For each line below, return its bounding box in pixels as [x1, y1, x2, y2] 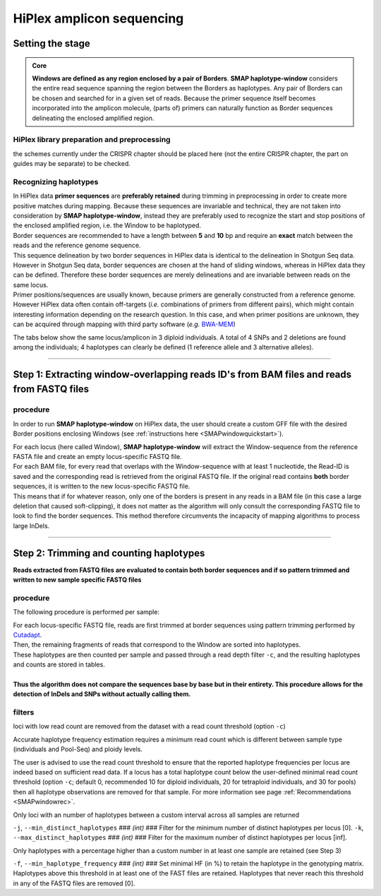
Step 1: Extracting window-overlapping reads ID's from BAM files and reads [13, 368, 352, 381]
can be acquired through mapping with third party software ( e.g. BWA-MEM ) [13, 320, 236, 328]
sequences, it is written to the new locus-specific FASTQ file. [13, 482, 190, 491]
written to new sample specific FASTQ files [13, 575, 142, 584]
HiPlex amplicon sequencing [13, 11, 184, 26]
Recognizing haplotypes [13, 177, 99, 186]
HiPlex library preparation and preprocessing [13, 135, 171, 145]
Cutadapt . [13, 631, 42, 639]
